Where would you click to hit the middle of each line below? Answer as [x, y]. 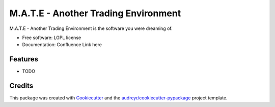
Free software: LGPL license [52, 38]
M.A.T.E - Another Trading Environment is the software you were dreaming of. [91, 28]
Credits [21, 86]
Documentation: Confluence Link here [62, 45]
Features [24, 59]
